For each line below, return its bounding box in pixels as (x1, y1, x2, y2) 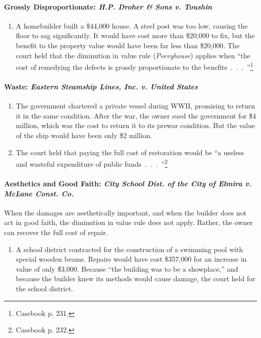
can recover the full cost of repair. (4, 227, 108, 238)
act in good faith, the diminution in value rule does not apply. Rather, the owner (4, 217, 253, 228)
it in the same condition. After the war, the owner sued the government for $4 (16, 110, 256, 121)
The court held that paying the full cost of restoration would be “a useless (16, 147, 244, 157)
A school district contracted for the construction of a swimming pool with (16, 244, 243, 254)
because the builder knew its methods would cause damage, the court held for (16, 273, 255, 284)
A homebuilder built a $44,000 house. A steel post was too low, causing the (16, 20, 248, 31)
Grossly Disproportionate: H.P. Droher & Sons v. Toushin (4, 1, 212, 12)
